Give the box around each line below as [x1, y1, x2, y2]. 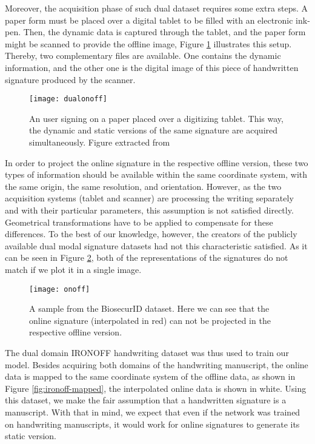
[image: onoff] [29, 284, 90, 294]
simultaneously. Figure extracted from [29, 136, 170, 148]
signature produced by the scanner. [5, 73, 136, 86]
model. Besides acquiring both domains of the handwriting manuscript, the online [5, 358, 308, 371]
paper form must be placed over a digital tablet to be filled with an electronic [5, 13, 293, 26]
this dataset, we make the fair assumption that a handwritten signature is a [5, 394, 287, 406]
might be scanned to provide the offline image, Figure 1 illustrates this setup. [5, 37, 292, 50]
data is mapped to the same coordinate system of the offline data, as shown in [5, 370, 296, 383]
